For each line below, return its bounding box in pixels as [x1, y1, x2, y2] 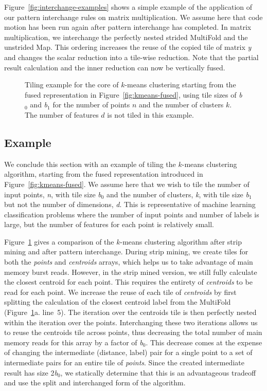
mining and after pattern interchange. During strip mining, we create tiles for [4, 246, 248, 257]
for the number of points [52, 99, 130, 110]
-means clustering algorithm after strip [120, 236, 242, 247]
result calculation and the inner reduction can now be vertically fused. [4, 62, 225, 72]
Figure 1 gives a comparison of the [4, 236, 114, 247]
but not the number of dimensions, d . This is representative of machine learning [4, 199, 256, 210]
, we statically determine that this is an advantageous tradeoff [60, 367, 256, 378]
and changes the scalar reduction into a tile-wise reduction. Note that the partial [4, 51, 259, 62]
